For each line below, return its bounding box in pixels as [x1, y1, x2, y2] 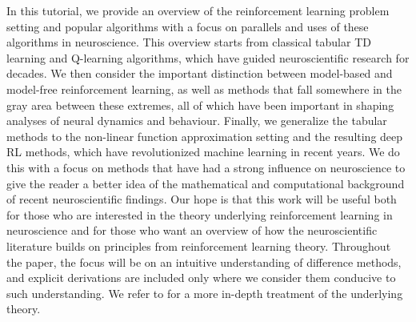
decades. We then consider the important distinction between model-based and [6, 65, 393, 82]
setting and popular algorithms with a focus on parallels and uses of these [6, 18, 369, 34]
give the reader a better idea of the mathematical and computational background [6, 175, 405, 191]
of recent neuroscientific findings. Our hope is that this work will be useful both [6, 191, 397, 207]
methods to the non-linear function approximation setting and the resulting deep [6, 127, 403, 144]
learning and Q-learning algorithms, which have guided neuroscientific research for [6, 49, 410, 66]
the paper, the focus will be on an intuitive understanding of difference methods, [6, 253, 402, 270]
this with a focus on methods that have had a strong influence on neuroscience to [6, 159, 406, 175]
